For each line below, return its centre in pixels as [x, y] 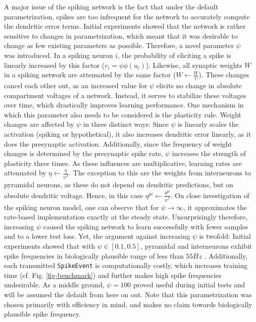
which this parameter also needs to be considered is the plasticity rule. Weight [123, 114]
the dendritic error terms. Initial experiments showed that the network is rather [125, 26]
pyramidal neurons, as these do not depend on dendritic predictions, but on [119, 185]
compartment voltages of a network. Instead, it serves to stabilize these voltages [125, 95]
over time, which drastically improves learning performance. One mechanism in [124, 105]
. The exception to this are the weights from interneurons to [160, 173]
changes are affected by [39, 124]
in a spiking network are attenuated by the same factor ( [90, 75]
